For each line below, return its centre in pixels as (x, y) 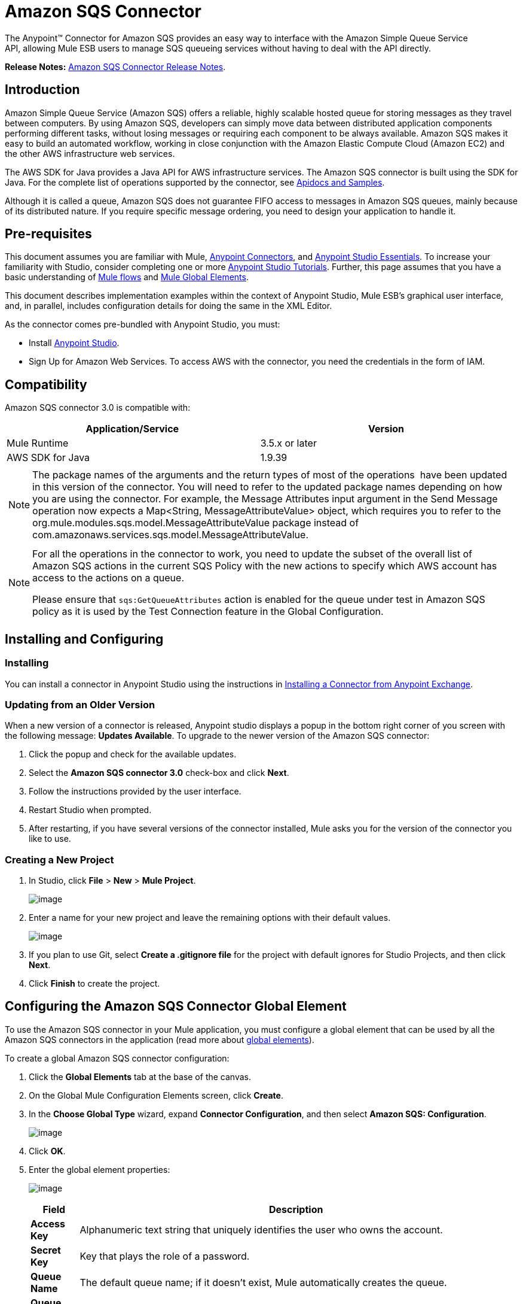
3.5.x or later (288, 443)
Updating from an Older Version (80, 704)
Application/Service (132, 429)
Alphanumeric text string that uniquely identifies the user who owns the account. (261, 1229)
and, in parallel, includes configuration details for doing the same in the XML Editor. (169, 306)
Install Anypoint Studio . (74, 343)
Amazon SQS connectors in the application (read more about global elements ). (160, 1039)
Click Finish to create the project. (94, 983)
